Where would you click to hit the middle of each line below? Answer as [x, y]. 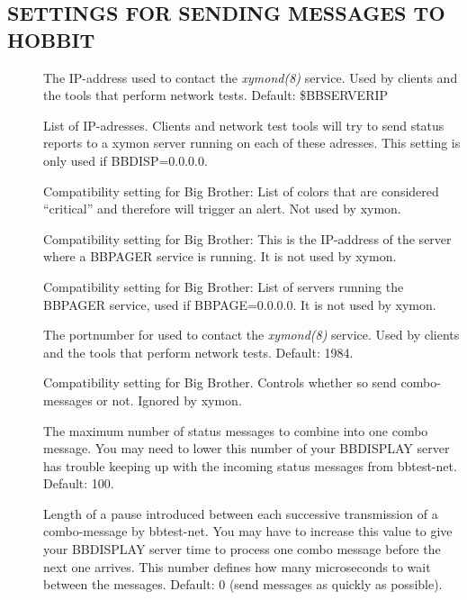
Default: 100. [79, 483]
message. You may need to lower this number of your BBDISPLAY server [247, 448]
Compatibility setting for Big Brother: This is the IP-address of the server [247, 238]
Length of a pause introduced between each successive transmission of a [241, 513]
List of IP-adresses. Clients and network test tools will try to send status [244, 125]
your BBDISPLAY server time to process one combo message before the [242, 549]
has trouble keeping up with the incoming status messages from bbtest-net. [250, 465]
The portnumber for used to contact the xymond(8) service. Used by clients [251, 335]
